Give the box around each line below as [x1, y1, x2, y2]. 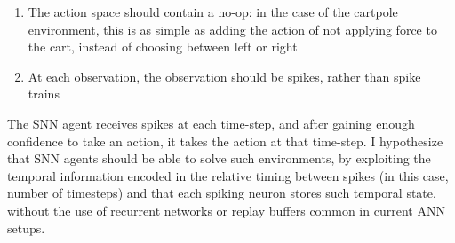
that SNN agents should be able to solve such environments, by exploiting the [7, 149, 431, 168]
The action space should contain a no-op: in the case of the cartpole [28, 3, 398, 20]
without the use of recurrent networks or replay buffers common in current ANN [7, 200, 445, 219]
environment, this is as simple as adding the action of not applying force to [28, 20, 437, 38]
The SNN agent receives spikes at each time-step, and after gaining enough [7, 114, 415, 132]
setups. [7, 218, 45, 237]
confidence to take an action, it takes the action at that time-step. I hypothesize [7, 131, 443, 150]
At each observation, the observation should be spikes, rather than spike [28, 67, 421, 85]
